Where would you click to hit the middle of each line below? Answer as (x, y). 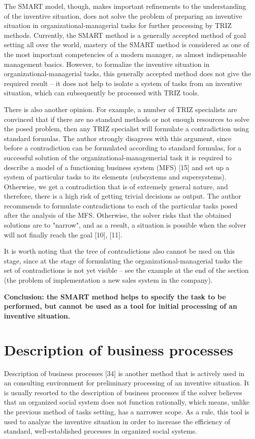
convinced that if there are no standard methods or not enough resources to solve (127, 119)
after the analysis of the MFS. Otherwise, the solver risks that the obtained (118, 215)
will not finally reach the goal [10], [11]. (63, 234)
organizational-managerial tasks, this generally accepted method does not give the (128, 73)
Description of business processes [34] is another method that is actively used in (124, 373)
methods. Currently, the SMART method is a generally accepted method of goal (125, 35)
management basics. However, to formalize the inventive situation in (107, 64)
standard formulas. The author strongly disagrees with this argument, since (118, 138)
